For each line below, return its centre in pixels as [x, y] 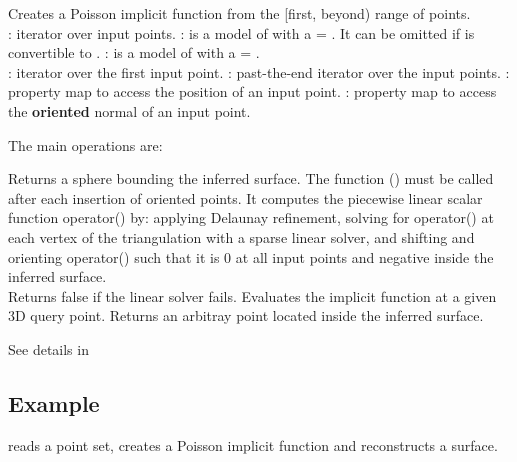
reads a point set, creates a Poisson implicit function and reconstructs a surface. [253, 444]
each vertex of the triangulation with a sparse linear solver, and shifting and [241, 236]
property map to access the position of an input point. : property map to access [252, 91]
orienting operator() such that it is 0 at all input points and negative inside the [251, 256]
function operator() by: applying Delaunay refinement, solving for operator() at [251, 217]
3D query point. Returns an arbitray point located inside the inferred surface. [246, 315]
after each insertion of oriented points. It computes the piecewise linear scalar [245, 197]
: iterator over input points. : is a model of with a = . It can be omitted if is [241, 32]
